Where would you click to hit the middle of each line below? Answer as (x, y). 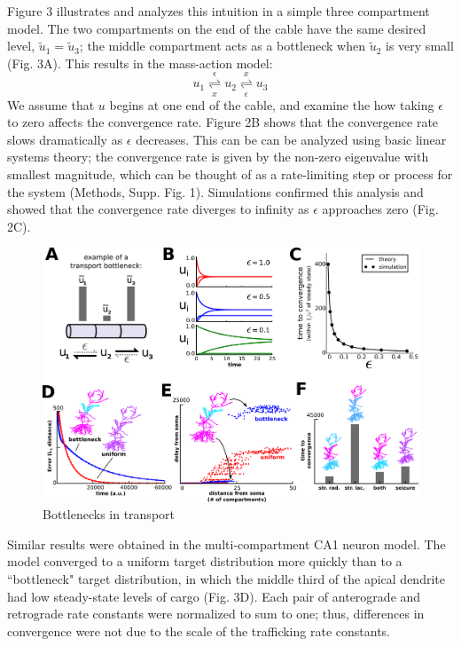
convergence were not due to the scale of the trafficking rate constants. (199, 630)
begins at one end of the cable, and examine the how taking (272, 104)
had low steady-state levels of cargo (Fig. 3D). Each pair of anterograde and (214, 596)
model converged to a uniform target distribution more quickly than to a (205, 561)
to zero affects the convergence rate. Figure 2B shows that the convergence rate (223, 122)
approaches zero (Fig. (380, 209)
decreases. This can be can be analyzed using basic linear (291, 139)
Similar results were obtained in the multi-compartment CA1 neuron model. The (227, 544)
